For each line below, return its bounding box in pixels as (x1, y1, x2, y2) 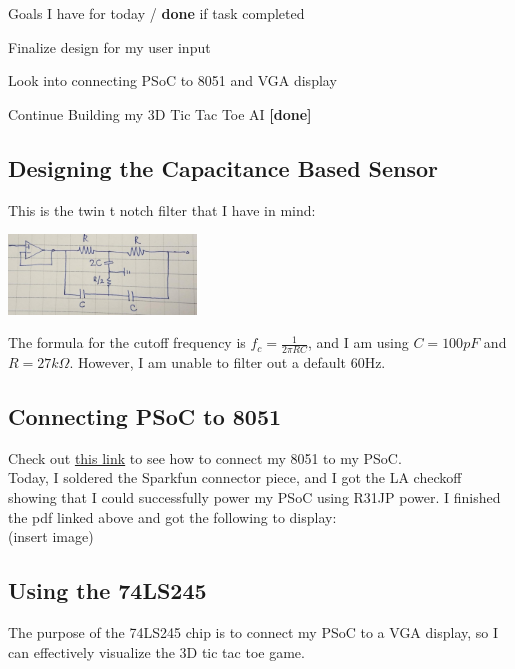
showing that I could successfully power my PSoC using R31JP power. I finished (8, 487, 501, 508)
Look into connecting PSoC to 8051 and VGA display (8, 70, 337, 91)
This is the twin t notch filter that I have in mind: (8, 199, 316, 220)
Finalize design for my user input (8, 36, 211, 57)
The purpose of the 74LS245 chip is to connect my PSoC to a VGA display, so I (8, 622, 499, 643)
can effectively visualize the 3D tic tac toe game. (8, 641, 305, 662)
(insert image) (8, 526, 94, 547)
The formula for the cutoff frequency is (8, 332, 246, 353)
